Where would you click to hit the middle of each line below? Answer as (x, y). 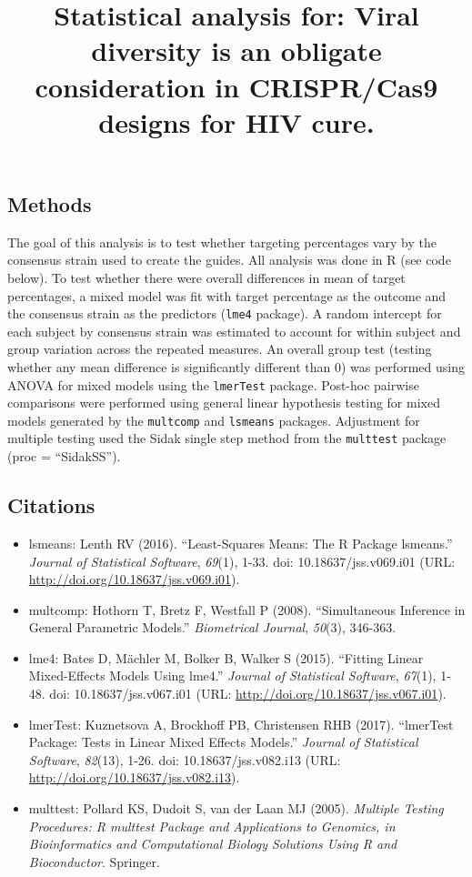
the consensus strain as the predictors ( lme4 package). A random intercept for (225, 313)
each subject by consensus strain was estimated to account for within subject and (234, 331)
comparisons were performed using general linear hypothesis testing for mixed (224, 403)
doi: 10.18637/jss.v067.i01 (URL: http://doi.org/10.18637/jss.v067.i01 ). (248, 694)
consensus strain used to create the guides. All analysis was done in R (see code (229, 260)
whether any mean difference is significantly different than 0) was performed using (236, 366)
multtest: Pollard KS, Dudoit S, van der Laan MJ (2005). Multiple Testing (236, 808)
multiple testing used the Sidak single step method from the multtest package (227, 438)
